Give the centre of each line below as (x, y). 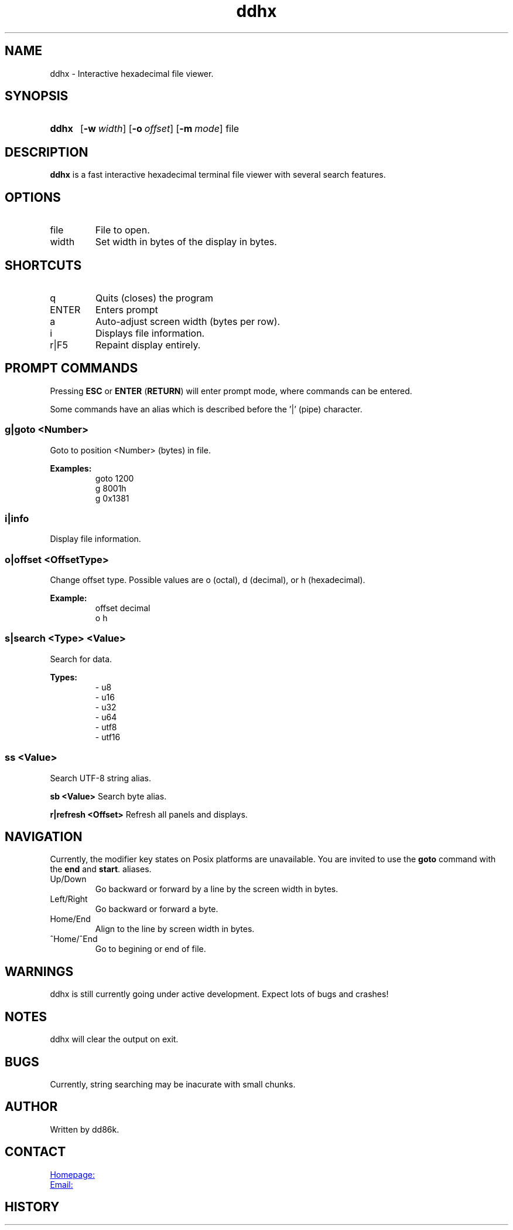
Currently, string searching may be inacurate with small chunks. (173, 1084)
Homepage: (72, 1174)
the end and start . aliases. (101, 869)
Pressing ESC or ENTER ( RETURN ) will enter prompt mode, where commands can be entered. (231, 391)
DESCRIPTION (47, 152)
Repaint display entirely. (148, 345)
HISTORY (32, 1207)
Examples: (71, 468)
